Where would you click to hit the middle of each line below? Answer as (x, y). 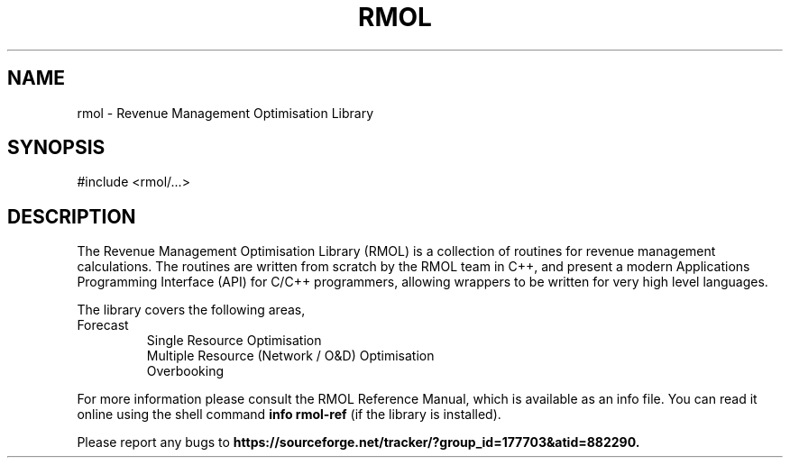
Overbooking (185, 371)
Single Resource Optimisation (234, 341)
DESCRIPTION (72, 216)
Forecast (103, 325)
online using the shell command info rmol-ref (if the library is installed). (289, 415)
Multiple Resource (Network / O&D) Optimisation (290, 356)
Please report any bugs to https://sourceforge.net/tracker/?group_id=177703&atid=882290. (358, 442)
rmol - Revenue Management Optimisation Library (225, 113)
